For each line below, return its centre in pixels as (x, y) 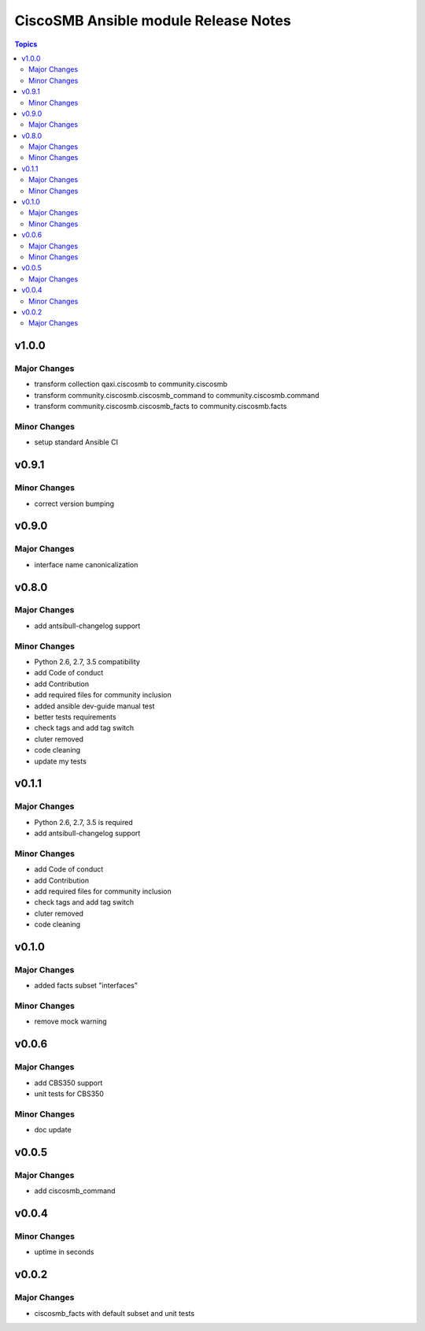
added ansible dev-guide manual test (94, 706)
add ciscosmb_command (75, 1191)
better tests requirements (76, 716)
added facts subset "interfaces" (86, 986)
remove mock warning (70, 1021)
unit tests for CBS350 (69, 1094)
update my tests (60, 761)
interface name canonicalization (86, 564)
